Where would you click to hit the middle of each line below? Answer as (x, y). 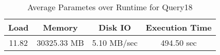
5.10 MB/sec (115, 43)
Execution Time (179, 27)
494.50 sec (179, 43)
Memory (60, 27)
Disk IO (115, 27)
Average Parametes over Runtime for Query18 (110, 7)
